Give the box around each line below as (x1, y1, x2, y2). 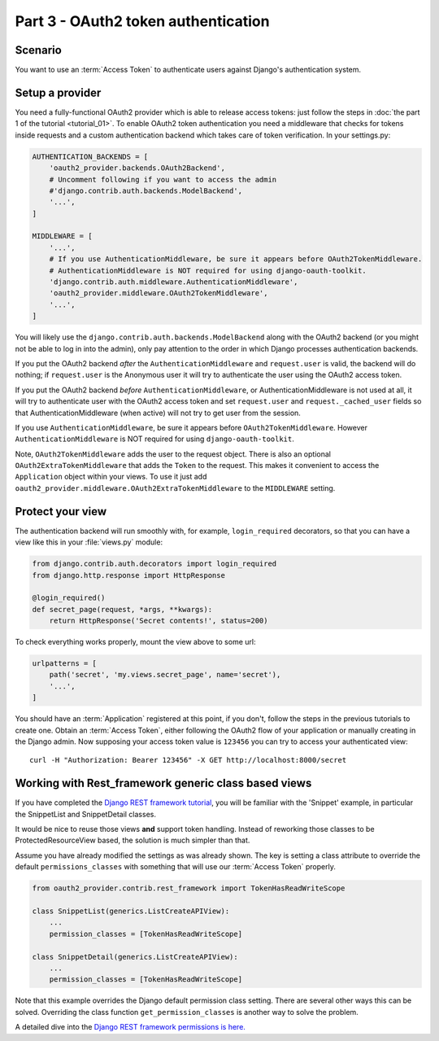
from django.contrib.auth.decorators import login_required (32, 559, 277, 569)
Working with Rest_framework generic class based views (15, 776, 312, 790)
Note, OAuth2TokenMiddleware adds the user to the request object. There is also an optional (15, 448, 331, 459)
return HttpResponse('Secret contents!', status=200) (49, 616, 268, 626)
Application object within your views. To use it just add (15, 472, 207, 482)
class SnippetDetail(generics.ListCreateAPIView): (32, 952, 239, 961)
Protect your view (15, 505, 107, 518)
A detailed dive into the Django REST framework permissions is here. (15, 1022, 246, 1032)
